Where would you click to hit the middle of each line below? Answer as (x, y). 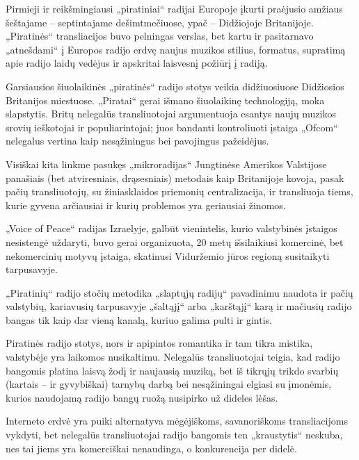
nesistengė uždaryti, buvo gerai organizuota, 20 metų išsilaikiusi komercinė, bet (175, 241)
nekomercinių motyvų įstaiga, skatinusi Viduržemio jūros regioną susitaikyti (168, 255)
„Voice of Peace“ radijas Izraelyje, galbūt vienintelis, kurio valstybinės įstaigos (171, 228)
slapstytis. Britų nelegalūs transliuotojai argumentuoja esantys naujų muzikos (171, 114)
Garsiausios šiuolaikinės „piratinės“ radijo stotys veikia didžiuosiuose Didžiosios (175, 86)
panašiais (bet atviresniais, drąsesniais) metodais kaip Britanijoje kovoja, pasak (175, 178)
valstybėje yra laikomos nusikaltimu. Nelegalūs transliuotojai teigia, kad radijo (173, 357)
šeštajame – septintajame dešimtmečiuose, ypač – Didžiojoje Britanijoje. (160, 22)
